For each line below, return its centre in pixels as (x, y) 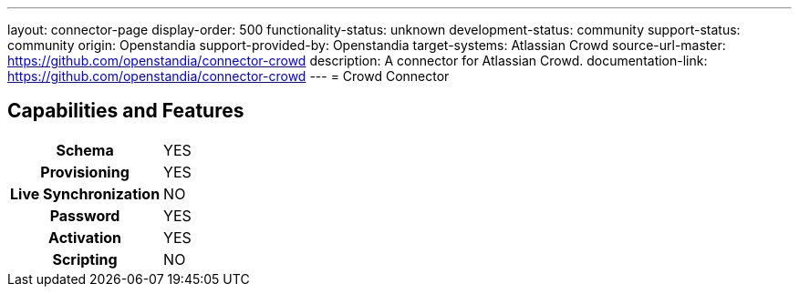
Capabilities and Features (126, 111)
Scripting (85, 259)
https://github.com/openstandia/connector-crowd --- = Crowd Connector (228, 76)
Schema (85, 150)
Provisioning (85, 172)
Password (85, 215)
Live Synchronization (85, 193)
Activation (85, 237)
